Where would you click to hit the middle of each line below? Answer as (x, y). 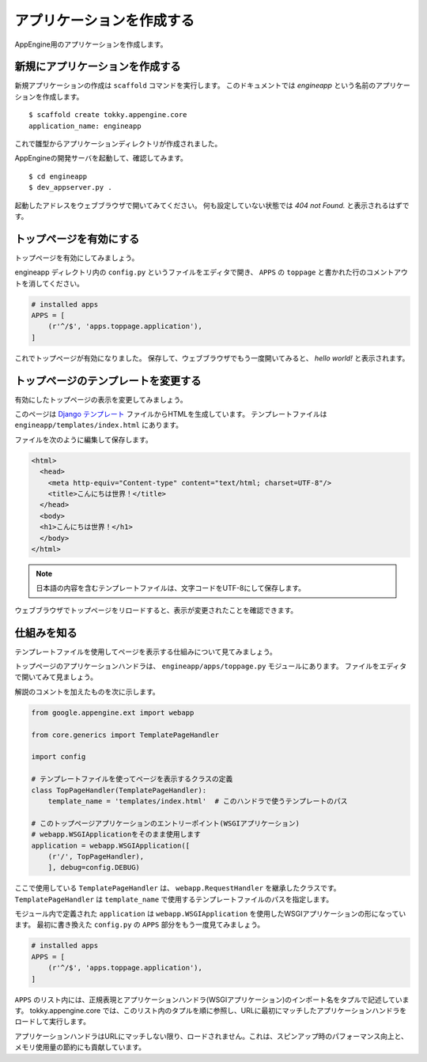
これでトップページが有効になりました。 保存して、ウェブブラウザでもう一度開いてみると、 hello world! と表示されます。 (212, 358)
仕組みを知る (46, 633)
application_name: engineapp (85, 126)
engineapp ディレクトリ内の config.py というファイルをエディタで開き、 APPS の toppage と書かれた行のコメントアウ (211, 272)
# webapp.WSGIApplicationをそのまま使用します (116, 835)
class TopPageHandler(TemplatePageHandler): (119, 790)
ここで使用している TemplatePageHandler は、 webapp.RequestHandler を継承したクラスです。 (178, 888)
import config (59, 757)
